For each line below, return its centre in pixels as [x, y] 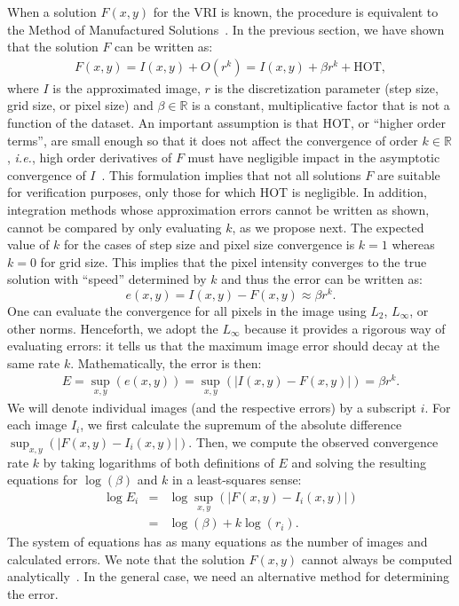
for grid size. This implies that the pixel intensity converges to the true [233, 261]
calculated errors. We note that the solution [126, 559]
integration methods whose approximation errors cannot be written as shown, [218, 209]
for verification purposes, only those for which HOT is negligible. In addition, [218, 192]
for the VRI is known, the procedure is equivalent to [296, 12]
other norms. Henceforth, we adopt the [113, 328]
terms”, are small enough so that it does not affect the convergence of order [213, 140]
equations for [43, 480]
